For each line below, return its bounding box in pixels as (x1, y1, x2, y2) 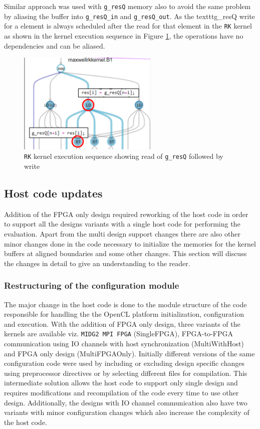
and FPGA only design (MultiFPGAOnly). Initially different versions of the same (4, 348, 255, 358)
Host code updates (4, 185, 103, 201)
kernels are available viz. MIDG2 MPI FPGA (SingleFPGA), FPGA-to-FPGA (4, 328, 233, 339)
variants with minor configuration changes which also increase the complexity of (4, 407, 249, 417)
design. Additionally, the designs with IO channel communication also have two (4, 397, 247, 407)
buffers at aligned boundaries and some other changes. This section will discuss (4, 248, 247, 259)
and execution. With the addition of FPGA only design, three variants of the (4, 318, 240, 329)
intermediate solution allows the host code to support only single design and (4, 377, 238, 388)
